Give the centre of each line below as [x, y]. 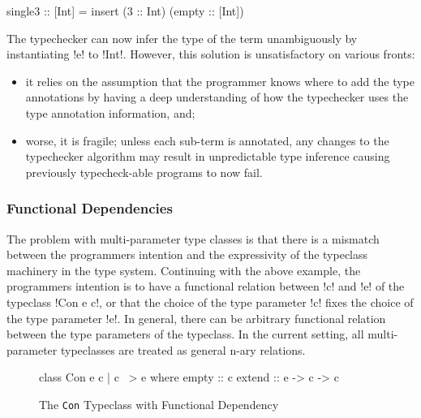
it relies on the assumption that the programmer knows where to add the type [220, 81]
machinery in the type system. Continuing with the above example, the [184, 270]
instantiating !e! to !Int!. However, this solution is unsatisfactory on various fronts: [211, 54]
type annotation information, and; [110, 112]
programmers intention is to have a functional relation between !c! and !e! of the [206, 286]
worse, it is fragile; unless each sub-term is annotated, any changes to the [207, 140]
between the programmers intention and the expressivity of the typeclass [187, 254]
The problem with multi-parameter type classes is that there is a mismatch [193, 238]
